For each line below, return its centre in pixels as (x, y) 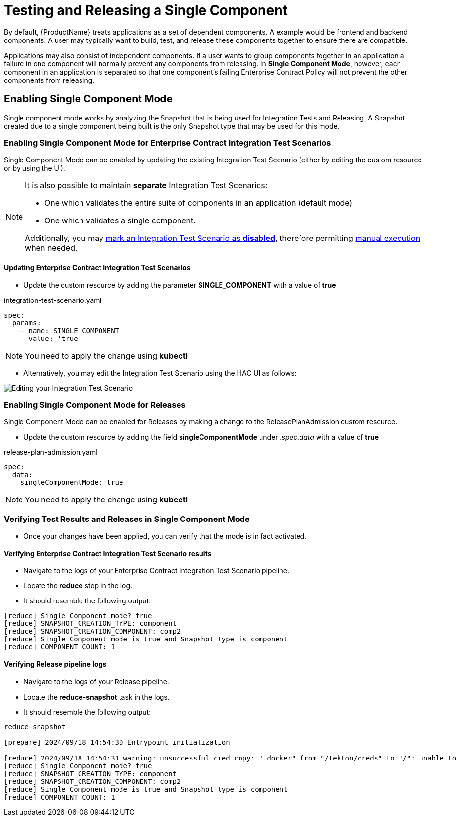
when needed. (51, 248)
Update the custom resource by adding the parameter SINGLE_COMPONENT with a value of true (180, 285)
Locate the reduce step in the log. (78, 586)
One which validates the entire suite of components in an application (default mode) (199, 203)
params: (26, 323)
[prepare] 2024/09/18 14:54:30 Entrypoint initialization (117, 742)
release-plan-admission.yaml (51, 452)
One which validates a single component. (120, 221)
